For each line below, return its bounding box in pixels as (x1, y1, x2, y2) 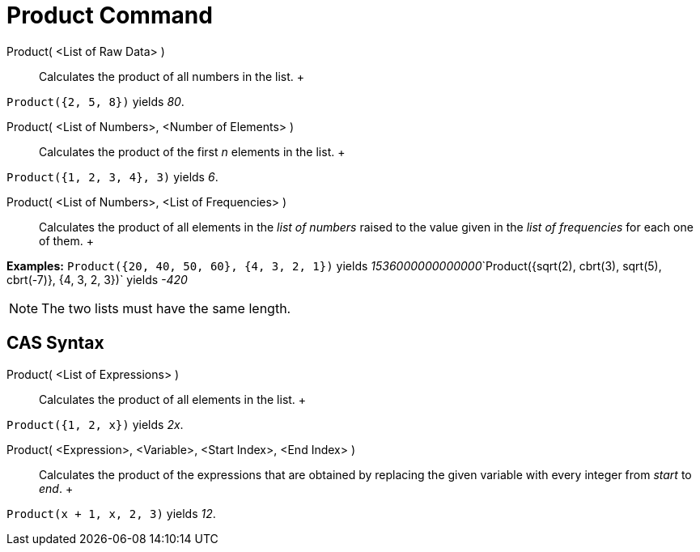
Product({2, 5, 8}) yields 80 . (6, 94, 185, 108)
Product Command (6, 2, 213, 29)
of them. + (39, 233, 95, 248)
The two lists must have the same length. (41, 299, 291, 316)
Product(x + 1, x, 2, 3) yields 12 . (6, 506, 216, 520)
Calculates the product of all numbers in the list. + (39, 69, 305, 83)
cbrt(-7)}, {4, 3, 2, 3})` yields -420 (6, 272, 188, 287)
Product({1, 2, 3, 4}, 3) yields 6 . (6, 169, 218, 184)
